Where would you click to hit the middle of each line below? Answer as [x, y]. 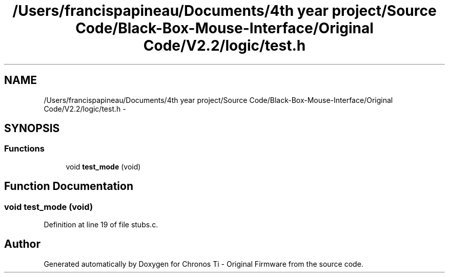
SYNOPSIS [32, 129]
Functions [24, 149]
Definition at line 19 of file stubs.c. [101, 225]
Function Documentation [69, 186]
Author [22, 244]
